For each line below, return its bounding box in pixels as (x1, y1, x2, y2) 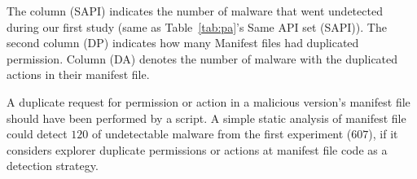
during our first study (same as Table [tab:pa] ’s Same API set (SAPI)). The (7, 18, 387, 35)
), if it (368, 125, 398, 142)
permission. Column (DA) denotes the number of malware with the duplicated (7, 50, 398, 67)
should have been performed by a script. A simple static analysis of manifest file (7, 109, 406, 126)
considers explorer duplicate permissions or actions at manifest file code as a (7, 141, 388, 158)
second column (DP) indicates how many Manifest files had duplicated (7, 34, 359, 51)
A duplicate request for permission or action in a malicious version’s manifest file (7, 93, 410, 110)
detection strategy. (7, 157, 99, 174)
